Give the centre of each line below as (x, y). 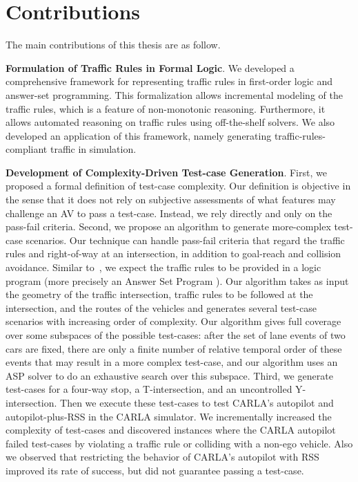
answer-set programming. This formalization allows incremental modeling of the (174, 94)
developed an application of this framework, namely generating (139, 135)
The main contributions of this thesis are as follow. (113, 45)
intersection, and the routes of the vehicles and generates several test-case (161, 307)
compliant (27, 149)
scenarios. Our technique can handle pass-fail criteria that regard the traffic (185, 240)
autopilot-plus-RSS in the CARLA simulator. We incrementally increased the (169, 416)
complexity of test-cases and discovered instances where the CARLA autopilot (171, 430)
